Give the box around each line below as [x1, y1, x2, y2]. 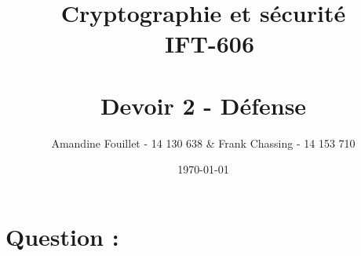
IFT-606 [165, 27, 254, 60]
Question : [5, 220, 119, 252]
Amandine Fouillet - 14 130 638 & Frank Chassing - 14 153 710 [51, 134, 356, 151]
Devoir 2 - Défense [100, 89, 307, 121]
